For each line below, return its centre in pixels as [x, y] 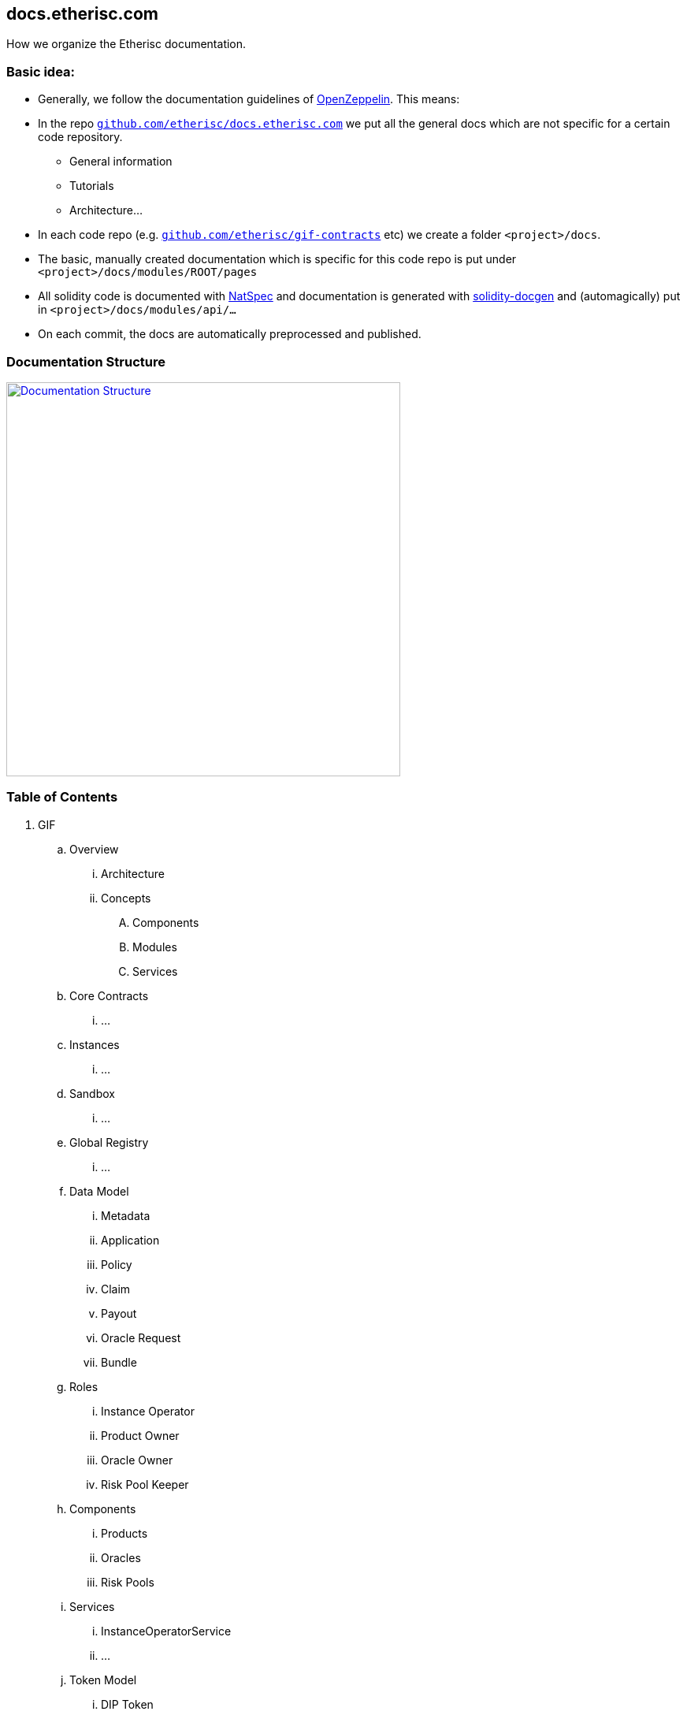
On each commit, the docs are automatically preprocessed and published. [230, 334]
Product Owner [140, 1435]
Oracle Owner [137, 1460]
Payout [119, 1313]
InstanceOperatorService [166, 1631]
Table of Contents [62, 797]
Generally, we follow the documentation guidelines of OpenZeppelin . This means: [249, 99]
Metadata [126, 1215]
